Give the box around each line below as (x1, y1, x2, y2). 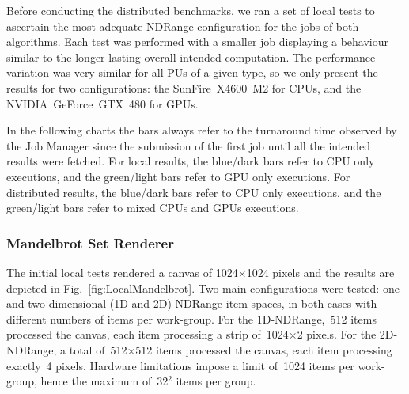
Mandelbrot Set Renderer (6, 233, 175, 252)
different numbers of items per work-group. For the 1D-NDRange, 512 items (6, 310, 377, 327)
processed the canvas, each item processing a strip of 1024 (6, 326, 289, 343)
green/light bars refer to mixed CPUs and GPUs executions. (6, 199, 299, 216)
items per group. (176, 373, 256, 389)
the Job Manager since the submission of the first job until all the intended (6, 137, 370, 153)
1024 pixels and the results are (246, 263, 395, 280)
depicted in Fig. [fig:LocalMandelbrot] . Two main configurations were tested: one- (6, 279, 403, 296)
